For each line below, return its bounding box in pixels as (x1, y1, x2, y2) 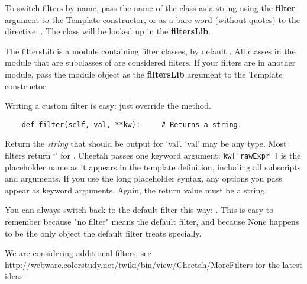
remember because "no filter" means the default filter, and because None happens (5, 215, 299, 228)
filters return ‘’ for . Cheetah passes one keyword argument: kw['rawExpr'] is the (5, 149, 301, 161)
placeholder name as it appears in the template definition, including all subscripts (5, 160, 301, 173)
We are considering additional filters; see (5, 247, 151, 259)
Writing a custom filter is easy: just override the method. (5, 99, 211, 112)
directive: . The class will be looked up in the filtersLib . (5, 25, 211, 37)
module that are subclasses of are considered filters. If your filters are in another (5, 56, 296, 69)
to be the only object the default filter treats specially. (5, 227, 202, 239)
